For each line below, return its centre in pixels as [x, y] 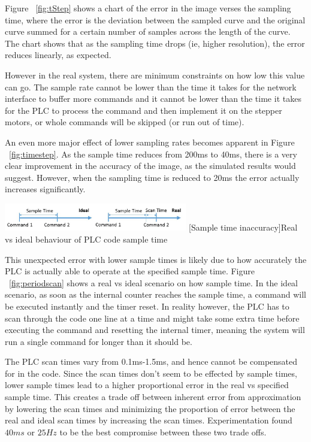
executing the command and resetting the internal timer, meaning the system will [155, 330]
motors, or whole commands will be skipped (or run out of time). [125, 122]
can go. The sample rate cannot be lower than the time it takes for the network [151, 87]
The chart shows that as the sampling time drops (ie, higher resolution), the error [155, 43]
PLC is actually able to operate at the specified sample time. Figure [130, 271]
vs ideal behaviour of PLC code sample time [86, 239]
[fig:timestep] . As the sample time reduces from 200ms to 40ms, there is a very [153, 154]
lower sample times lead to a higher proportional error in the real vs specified [147, 385]
